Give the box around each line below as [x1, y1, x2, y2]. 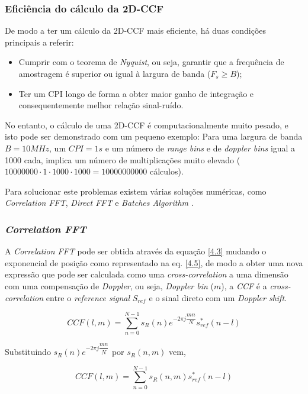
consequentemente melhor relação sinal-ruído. [18, 99, 184, 111]
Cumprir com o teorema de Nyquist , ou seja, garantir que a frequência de [18, 56, 284, 68]
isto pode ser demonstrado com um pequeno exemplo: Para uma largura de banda [5, 130, 303, 143]
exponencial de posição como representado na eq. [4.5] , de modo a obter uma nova [5, 256, 303, 269]
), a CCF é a [221, 279, 267, 292]
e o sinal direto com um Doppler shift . [149, 291, 287, 303]
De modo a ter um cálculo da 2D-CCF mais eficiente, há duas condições [5, 24, 267, 37]
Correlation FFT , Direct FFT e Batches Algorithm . [5, 196, 194, 209]
